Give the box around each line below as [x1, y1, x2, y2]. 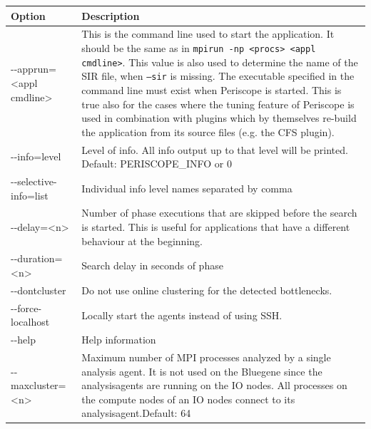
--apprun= [11, 61, 56, 76]
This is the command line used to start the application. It [81, 26, 335, 41]
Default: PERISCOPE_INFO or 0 [81, 156, 232, 171]
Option [11, 8, 46, 23]
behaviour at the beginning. [81, 233, 203, 248]
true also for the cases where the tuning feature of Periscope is [81, 96, 355, 111]
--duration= [11, 251, 63, 266]
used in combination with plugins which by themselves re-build [81, 110, 357, 125]
